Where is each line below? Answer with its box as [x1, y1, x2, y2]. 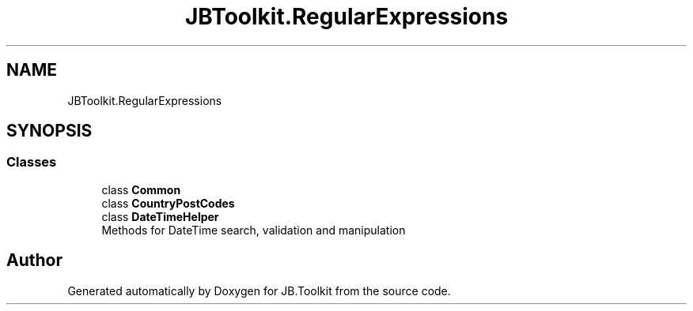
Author [6, 250, 62, 271]
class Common [101, 182, 181, 197]
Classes [6, 154, 57, 170]
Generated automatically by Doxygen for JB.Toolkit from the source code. [67, 283, 451, 298]
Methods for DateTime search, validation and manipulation [101, 223, 406, 237]
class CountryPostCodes [101, 196, 235, 210]
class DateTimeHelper [101, 209, 219, 223]
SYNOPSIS [6, 121, 93, 141]
